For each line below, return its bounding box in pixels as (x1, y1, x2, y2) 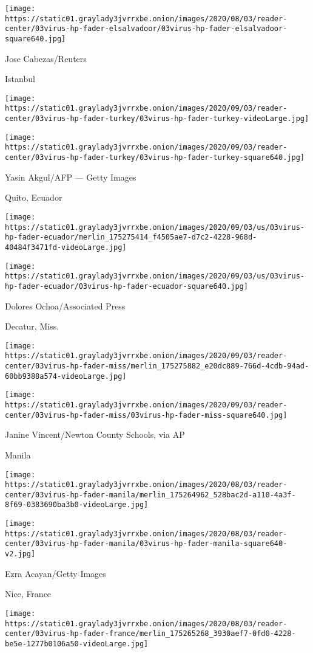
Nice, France (5, 587, 52, 600)
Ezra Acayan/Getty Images (5, 567, 106, 579)
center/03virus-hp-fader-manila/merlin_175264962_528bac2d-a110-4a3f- (5, 490, 296, 499)
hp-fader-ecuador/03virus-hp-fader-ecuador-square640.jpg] (5, 282, 248, 291)
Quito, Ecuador (5, 191, 62, 204)
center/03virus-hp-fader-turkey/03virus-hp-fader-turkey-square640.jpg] (5, 153, 305, 162)
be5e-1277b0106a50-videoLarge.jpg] (5, 639, 149, 648)
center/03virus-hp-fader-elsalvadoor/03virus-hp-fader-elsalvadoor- (5, 24, 288, 33)
